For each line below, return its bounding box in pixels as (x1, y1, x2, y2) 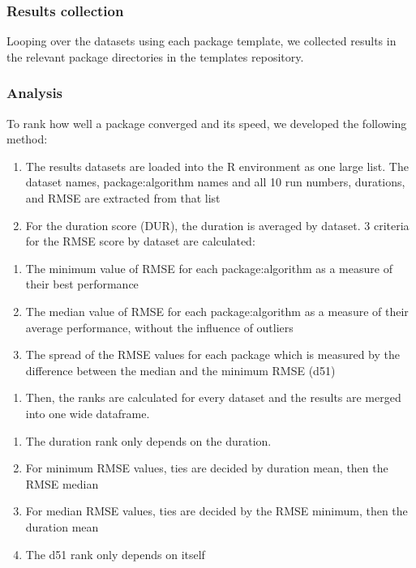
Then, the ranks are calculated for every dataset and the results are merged (25, 389, 401, 406)
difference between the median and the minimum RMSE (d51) (25, 361, 336, 378)
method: (6, 130, 48, 147)
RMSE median (25, 475, 99, 492)
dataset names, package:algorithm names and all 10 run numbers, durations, (25, 173, 405, 190)
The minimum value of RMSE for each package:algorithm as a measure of (25, 259, 392, 276)
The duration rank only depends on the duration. (25, 432, 272, 449)
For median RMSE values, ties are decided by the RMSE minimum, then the (25, 502, 408, 519)
